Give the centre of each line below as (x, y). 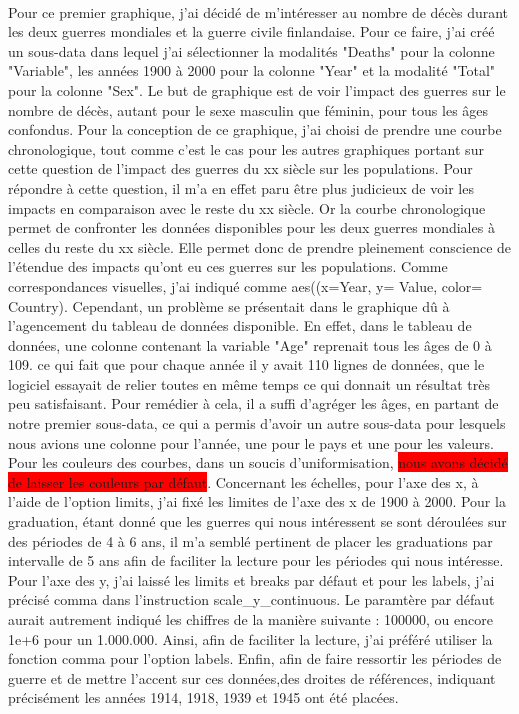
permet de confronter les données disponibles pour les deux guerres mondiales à (251, 227)
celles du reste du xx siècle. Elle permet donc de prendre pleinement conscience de (260, 246)
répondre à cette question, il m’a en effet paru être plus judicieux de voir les (241, 187)
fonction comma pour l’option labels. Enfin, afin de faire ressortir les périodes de (255, 658)
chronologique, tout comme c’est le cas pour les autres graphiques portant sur (246, 148)
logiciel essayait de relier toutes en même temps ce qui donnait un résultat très (249, 383)
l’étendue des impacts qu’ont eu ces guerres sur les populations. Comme (228, 266)
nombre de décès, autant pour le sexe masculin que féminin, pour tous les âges (248, 109)
